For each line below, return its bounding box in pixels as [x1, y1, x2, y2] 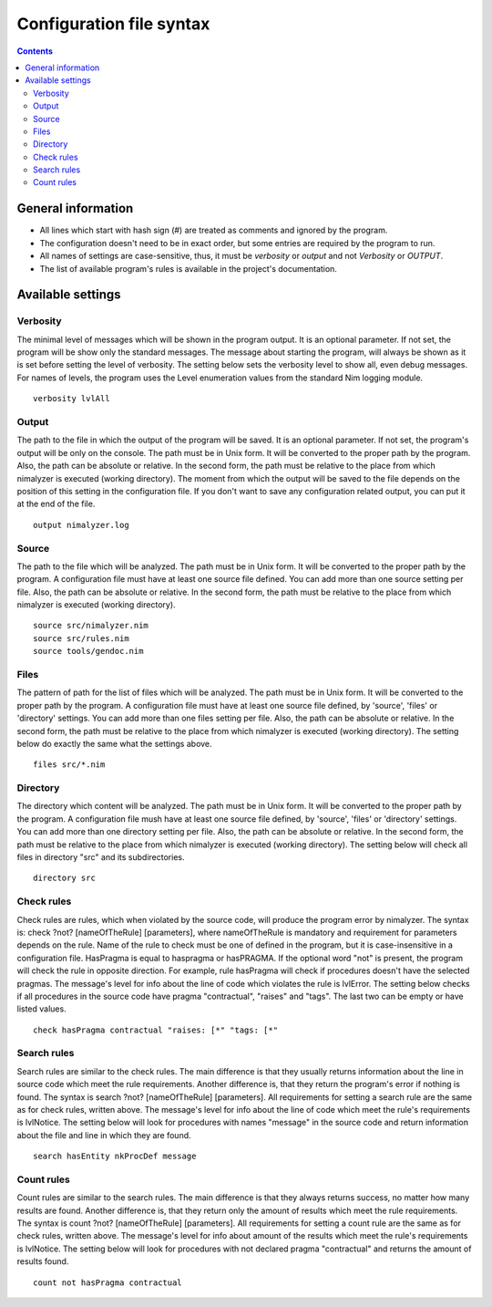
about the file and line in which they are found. [16, 1129, 191, 1140]
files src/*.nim [33, 760, 106, 770]
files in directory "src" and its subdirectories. [16, 852, 185, 863]
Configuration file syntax [16, 14, 210, 34]
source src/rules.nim [33, 633, 129, 643]
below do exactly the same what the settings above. [16, 738, 213, 749]
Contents [16, 46, 54, 57]
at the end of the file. [16, 498, 96, 510]
